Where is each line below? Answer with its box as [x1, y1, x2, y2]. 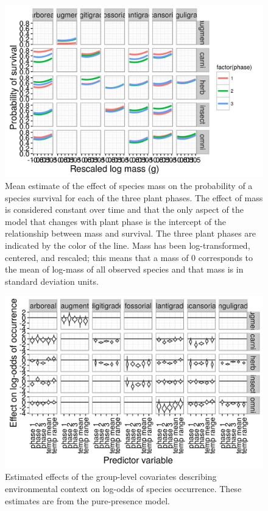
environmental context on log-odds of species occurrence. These [5, 482, 242, 495]
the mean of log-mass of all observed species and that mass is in [5, 263, 244, 276]
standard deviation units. [5, 274, 99, 287]
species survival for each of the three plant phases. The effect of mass [5, 191, 263, 204]
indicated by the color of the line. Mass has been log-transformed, [5, 238, 250, 251]
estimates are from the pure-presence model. [5, 494, 171, 507]
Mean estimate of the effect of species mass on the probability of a [5, 179, 253, 191]
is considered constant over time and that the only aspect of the [5, 203, 244, 216]
